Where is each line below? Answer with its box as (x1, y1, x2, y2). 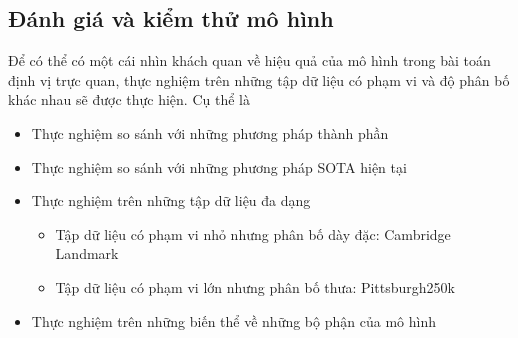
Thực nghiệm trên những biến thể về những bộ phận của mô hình (31, 310, 436, 331)
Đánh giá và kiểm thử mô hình (8, 3, 334, 34)
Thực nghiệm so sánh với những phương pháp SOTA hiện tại (31, 156, 407, 177)
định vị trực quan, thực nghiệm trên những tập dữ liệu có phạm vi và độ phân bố (8, 69, 510, 90)
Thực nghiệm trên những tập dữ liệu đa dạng (31, 190, 311, 211)
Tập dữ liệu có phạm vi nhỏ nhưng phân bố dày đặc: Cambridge (55, 223, 451, 244)
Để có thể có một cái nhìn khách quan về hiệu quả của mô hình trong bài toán (8, 50, 491, 71)
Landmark (55, 243, 119, 264)
